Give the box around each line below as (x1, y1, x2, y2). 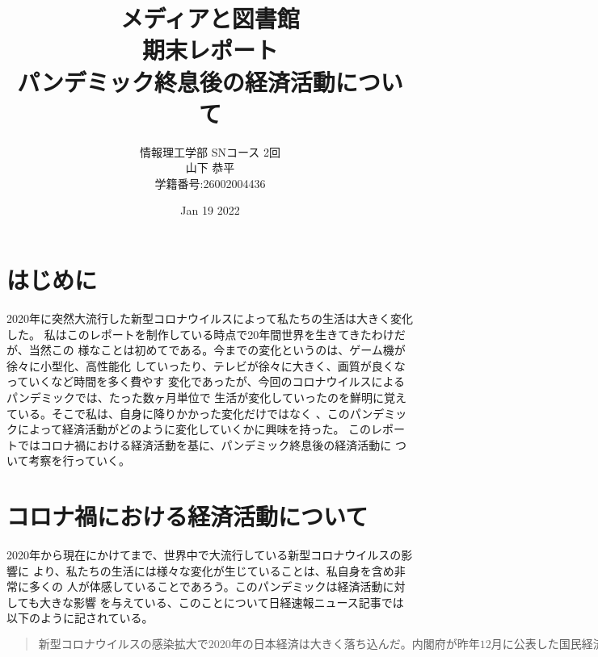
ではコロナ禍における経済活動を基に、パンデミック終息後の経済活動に (17, 436, 392, 453)
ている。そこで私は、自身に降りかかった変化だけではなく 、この (6, 404, 350, 421)
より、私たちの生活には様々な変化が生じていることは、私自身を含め (32, 562, 394, 579)
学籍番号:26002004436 (154, 174, 266, 191)
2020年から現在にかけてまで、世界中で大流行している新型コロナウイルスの (6, 546, 402, 563)
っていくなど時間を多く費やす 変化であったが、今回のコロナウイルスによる (6, 373, 406, 390)
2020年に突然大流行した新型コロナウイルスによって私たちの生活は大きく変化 (6, 310, 413, 326)
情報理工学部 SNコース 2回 (140, 143, 280, 160)
